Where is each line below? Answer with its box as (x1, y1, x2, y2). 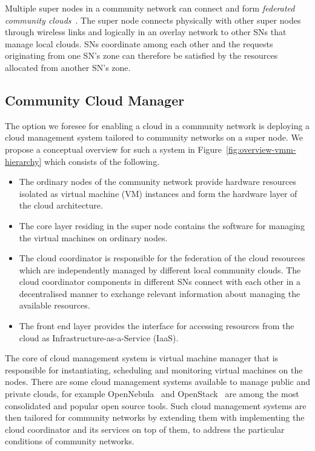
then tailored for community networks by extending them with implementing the (5, 411, 305, 424)
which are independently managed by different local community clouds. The (19, 263, 301, 276)
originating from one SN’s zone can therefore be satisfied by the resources (5, 49, 278, 62)
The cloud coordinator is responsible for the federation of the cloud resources (19, 252, 305, 264)
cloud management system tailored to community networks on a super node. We (5, 131, 303, 144)
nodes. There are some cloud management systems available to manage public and (5, 375, 311, 388)
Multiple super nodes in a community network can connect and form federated (5, 2, 295, 14)
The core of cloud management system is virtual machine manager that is (5, 352, 279, 364)
